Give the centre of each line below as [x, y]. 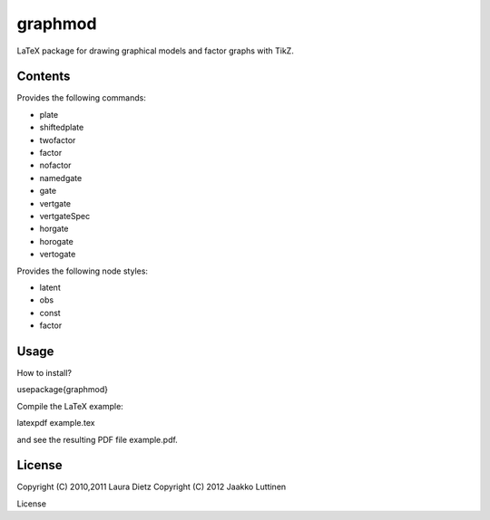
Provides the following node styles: [83, 271]
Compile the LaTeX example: [70, 406]
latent [50, 287]
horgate [54, 229]
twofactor [58, 140]
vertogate [58, 255]
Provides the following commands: [82, 98]
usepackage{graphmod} [63, 390]
